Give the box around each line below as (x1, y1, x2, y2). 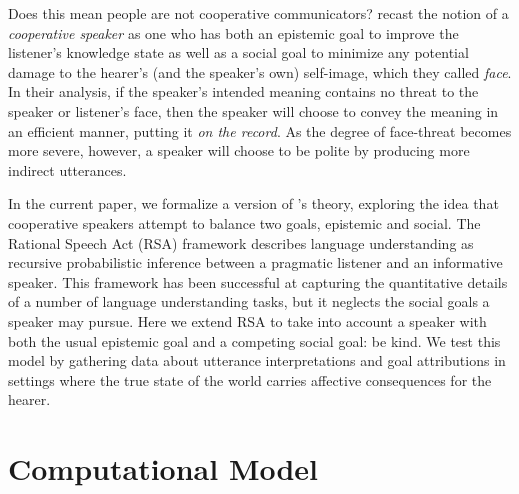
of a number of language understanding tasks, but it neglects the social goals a (8, 291, 490, 312)
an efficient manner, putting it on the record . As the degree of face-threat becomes (8, 120, 512, 141)
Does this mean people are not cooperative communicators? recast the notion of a (8, 3, 509, 23)
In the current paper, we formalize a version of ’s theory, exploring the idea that (8, 193, 499, 214)
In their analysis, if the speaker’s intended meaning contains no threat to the (8, 81, 479, 102)
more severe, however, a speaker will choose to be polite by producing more (8, 140, 470, 161)
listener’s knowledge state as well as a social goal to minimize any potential (8, 42, 469, 63)
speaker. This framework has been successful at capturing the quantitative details (8, 271, 508, 292)
